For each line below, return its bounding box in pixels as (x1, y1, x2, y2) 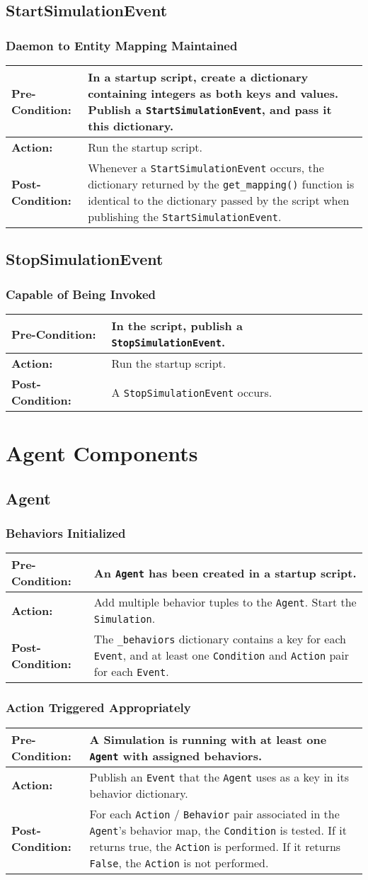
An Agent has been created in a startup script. (93, 564, 357, 581)
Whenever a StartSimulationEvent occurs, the (88, 159, 324, 176)
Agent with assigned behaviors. (89, 747, 263, 764)
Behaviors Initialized (6, 524, 126, 542)
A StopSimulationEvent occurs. (111, 383, 272, 400)
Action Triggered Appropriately (6, 699, 191, 716)
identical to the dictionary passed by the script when (88, 192, 350, 208)
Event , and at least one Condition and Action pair (93, 647, 350, 664)
